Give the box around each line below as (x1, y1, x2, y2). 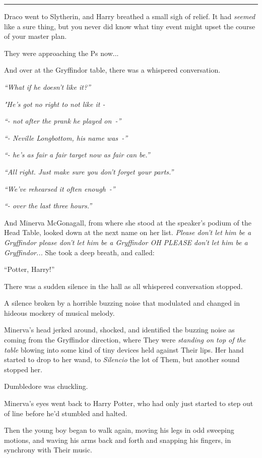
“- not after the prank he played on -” (4, 116, 121, 126)
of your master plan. (4, 31, 67, 41)
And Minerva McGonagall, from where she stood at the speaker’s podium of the (4, 217, 251, 227)
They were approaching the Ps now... (4, 47, 119, 58)
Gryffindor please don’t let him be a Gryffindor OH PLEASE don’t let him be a (4, 237, 248, 247)
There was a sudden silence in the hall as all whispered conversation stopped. (4, 280, 243, 291)
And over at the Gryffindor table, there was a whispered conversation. (4, 65, 221, 75)
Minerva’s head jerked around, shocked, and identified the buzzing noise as (4, 324, 235, 335)
